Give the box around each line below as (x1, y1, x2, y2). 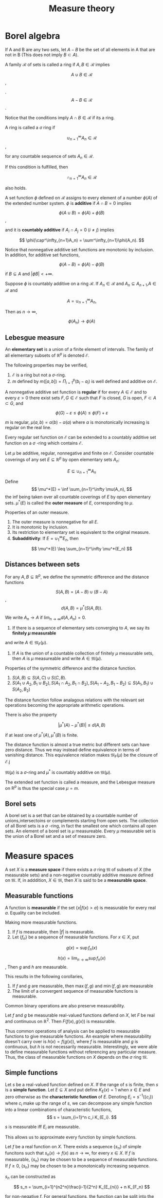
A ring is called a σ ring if (5, 124, 55, 130)
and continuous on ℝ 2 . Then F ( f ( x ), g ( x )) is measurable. (5, 1018, 116, 1024)
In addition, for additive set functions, (5, 252, 80, 258)
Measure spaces (5, 850, 74, 862)
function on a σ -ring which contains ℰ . (5, 440, 83, 446)
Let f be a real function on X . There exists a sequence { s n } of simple (5, 1144, 142, 1151)
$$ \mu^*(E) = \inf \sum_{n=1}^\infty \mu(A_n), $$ (31, 486, 132, 492)
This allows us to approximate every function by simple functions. (5, 1134, 137, 1140)
